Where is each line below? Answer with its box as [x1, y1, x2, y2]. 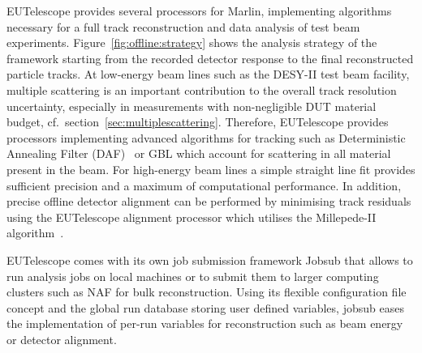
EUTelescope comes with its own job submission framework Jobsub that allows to [6, 251, 413, 268]
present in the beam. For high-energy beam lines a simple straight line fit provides [6, 160, 416, 177]
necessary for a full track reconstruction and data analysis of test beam [6, 18, 360, 35]
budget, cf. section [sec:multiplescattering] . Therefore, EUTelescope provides [6, 113, 389, 130]
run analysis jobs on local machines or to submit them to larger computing [6, 267, 379, 284]
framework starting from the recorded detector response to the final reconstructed [6, 49, 414, 66]
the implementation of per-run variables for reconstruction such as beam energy [6, 315, 403, 332]
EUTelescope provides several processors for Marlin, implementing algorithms [6, 2, 392, 19]
